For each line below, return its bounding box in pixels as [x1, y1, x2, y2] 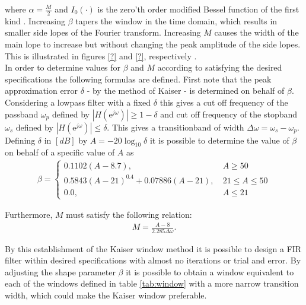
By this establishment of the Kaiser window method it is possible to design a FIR [5, 242, 302, 255]
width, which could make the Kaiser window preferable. [5, 288, 207, 301]
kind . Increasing [5, 14, 66, 27]
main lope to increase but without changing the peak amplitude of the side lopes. [5, 38, 301, 50]
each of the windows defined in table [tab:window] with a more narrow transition [5, 277, 299, 290]
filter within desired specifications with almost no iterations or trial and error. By [5, 254, 301, 266]
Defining [5, 134, 36, 146]
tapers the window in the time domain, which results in [75, 14, 278, 27]
